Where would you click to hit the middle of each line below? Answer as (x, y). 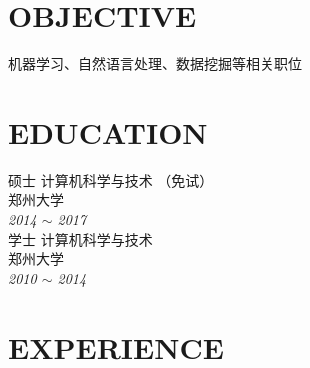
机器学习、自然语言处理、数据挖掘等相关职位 (155, 63)
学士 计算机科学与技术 (80, 238)
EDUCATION (108, 131)
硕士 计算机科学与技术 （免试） (111, 179)
